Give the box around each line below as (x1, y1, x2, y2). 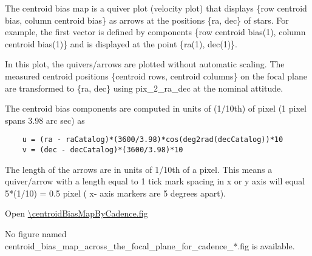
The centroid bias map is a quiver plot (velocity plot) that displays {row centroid (5, 2, 307, 14)
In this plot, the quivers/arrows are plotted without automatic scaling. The (5, 58, 285, 70)
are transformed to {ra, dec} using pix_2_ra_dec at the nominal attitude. (5, 81, 283, 94)
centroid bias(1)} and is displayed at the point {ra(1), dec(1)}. (5, 37, 237, 50)
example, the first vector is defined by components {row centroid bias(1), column (5, 25, 306, 38)
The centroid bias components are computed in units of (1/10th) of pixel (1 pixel (5, 102, 307, 115)
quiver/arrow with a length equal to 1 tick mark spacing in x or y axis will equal (5, 175, 305, 187)
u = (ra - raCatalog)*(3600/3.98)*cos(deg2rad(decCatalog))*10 (22, 135, 283, 144)
